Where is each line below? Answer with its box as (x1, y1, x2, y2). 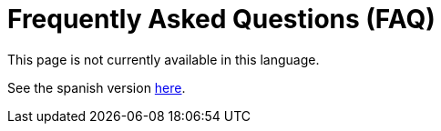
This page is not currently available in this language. (7, 51, 320, 67)
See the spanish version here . (7, 79, 186, 96)
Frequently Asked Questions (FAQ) (7, 4, 436, 35)
